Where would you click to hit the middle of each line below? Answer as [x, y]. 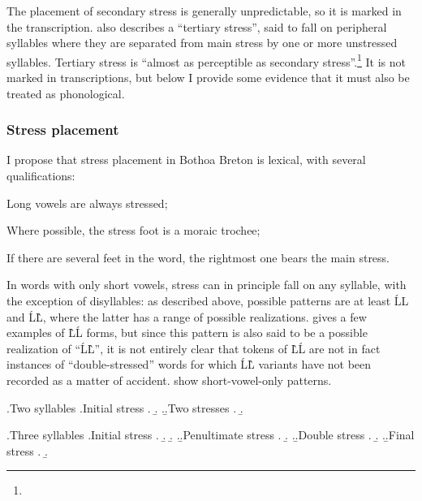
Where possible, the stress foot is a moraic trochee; [133, 230]
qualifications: [41, 176]
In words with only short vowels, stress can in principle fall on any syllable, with [207, 285]
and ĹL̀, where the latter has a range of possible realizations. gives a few [187, 316]
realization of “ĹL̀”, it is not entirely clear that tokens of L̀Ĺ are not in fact [194, 348]
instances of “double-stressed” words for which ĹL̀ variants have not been [189, 364]
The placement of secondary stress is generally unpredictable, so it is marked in [204, 11]
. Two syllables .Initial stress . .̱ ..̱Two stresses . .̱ [125, 407]
